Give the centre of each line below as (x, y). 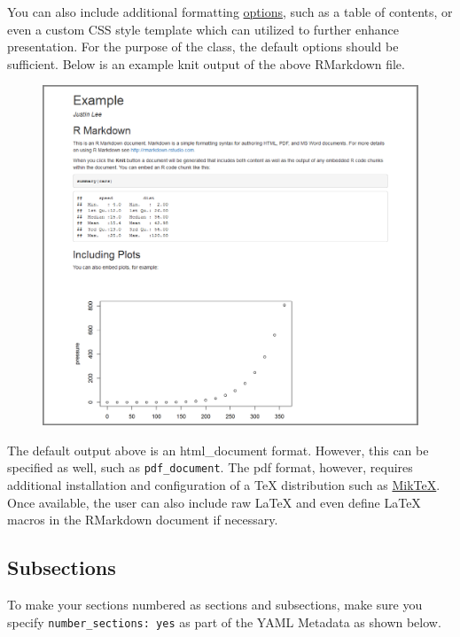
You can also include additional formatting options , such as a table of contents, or (230, 12)
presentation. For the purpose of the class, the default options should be (203, 47)
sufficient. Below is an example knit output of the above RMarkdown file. (206, 63)
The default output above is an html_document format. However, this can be (218, 450)
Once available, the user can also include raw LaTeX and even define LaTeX (214, 502)
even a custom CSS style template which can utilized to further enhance (203, 29)
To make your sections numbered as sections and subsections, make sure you (215, 605)
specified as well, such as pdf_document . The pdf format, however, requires (210, 467)
